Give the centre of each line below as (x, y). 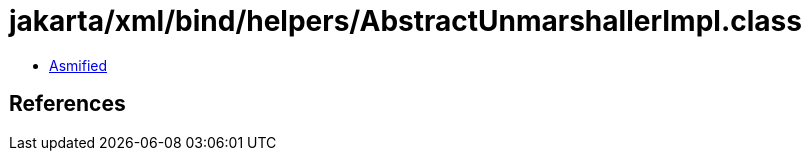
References (67, 104)
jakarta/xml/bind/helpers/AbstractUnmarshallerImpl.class (405, 21)
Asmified (78, 65)
